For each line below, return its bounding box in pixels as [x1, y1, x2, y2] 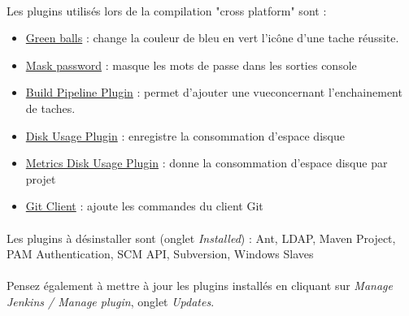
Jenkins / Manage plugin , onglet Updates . [7, 292, 215, 310]
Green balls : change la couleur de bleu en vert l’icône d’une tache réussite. [25, 29, 399, 46]
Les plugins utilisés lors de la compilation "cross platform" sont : [7, 2, 327, 19]
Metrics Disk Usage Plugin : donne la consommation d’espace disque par [25, 154, 388, 171]
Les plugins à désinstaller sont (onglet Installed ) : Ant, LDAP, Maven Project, [7, 229, 396, 246]
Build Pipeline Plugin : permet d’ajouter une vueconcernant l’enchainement [25, 84, 402, 101]
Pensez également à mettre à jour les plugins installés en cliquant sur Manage [7, 277, 393, 294]
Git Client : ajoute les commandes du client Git [25, 197, 263, 214]
